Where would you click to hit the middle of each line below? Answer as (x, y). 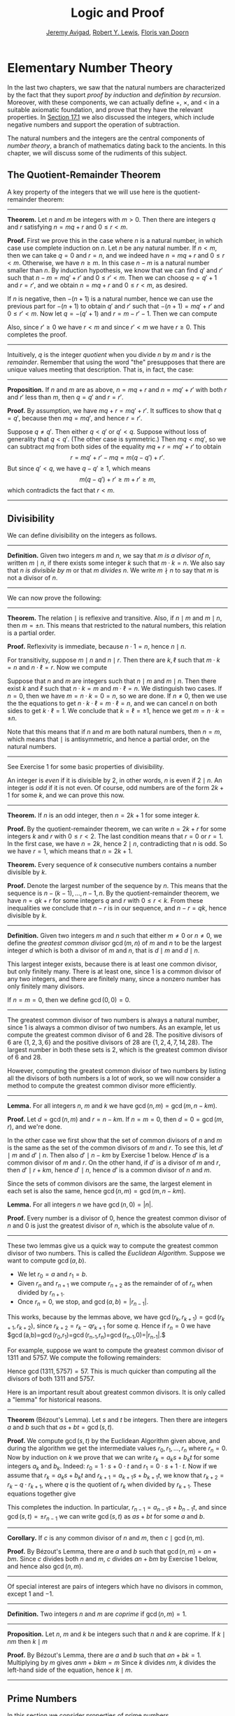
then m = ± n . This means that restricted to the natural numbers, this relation (117, 626)
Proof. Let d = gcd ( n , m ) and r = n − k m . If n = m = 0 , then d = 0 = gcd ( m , (115, 1119)
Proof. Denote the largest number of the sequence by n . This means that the (117, 886)
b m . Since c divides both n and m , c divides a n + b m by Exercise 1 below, (113, 1559)
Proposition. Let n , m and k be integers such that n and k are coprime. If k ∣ (116, 1634)
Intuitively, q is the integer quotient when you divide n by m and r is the (109, 354)
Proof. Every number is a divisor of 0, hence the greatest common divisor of (117, 1218)
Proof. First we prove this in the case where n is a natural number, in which (115, 240)
